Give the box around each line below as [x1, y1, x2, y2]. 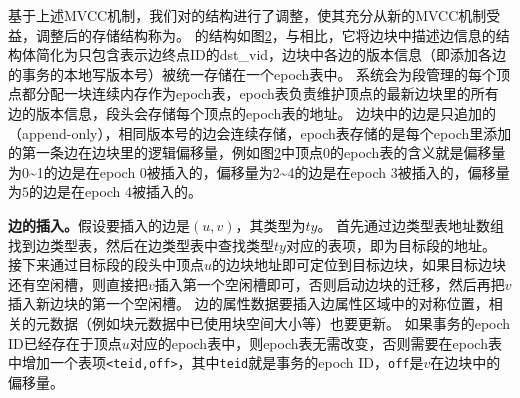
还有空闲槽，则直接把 [8, 273, 148, 294]
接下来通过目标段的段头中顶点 [8, 254, 204, 275]
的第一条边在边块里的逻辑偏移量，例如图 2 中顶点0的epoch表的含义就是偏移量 [8, 142, 506, 163]
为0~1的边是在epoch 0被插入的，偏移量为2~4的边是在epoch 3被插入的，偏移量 [8, 161, 510, 182]
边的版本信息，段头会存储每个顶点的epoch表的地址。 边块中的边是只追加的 [8, 102, 497, 123]
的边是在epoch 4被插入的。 [29, 181, 203, 202]
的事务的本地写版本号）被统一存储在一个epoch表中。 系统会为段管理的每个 [8, 63, 497, 84]
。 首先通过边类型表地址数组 [317, 214, 505, 235]
